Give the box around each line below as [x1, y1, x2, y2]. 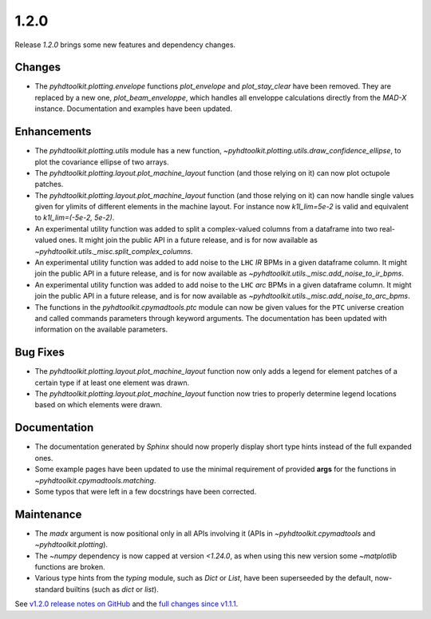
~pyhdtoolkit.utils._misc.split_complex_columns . [34, 246, 193, 256]
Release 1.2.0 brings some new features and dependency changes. [14, 40, 235, 50]
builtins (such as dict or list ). [65, 584, 159, 594]
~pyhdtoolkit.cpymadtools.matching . [34, 475, 156, 485]
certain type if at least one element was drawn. [34, 378, 190, 387]
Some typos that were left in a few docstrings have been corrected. [34, 486, 257, 496]
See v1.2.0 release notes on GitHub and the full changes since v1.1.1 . [14, 599, 239, 609]
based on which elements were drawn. [34, 400, 163, 410]
